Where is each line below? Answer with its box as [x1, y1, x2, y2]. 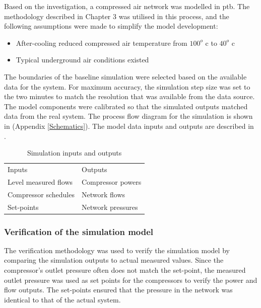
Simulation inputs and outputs [27, 147, 122, 158]
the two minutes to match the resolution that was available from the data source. [4, 91, 255, 102]
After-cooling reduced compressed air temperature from [16, 37, 187, 48]
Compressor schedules [8, 189, 75, 199]
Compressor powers [81, 176, 142, 187]
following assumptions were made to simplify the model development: [4, 21, 218, 31]
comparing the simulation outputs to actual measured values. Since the [4, 255, 224, 265]
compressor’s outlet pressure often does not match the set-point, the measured [4, 265, 246, 275]
